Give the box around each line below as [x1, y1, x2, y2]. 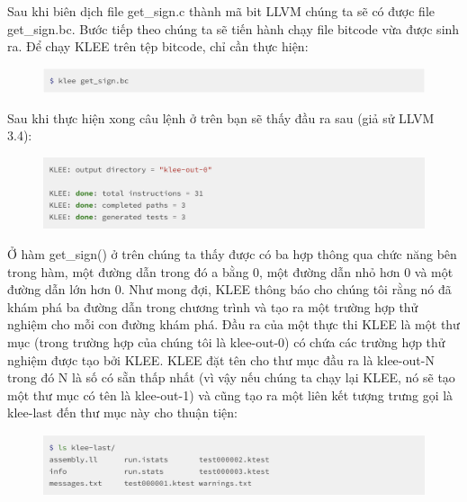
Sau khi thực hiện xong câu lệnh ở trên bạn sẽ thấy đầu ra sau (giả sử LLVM [7, 108, 435, 127]
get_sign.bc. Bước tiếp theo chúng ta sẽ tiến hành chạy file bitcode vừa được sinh [7, 19, 460, 38]
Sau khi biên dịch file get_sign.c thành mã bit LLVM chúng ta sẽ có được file [7, 2, 435, 20]
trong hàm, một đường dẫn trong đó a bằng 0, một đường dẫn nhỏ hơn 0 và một [7, 262, 454, 281]
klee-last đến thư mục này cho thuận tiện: [7, 403, 238, 422]
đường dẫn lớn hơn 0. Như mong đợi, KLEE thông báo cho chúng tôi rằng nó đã [7, 280, 452, 299]
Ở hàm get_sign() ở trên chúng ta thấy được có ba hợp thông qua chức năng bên [7, 245, 457, 263]
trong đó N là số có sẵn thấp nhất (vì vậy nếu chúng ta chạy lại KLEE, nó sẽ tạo [7, 368, 455, 387]
